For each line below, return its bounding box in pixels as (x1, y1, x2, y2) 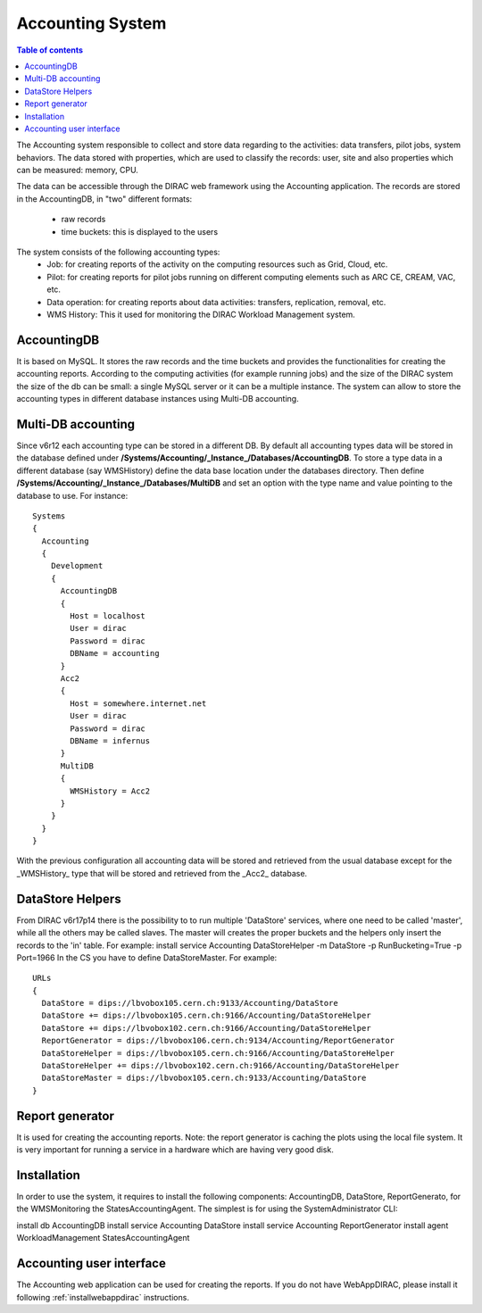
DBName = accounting (70, 648, 160, 659)
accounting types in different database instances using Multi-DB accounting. (16, 394, 299, 404)
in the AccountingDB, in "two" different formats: (16, 193, 193, 204)
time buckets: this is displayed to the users (61, 226, 219, 237)
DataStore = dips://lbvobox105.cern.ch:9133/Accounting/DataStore (41, 998, 338, 1009)
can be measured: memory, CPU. (16, 165, 138, 176)
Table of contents (16, 45, 84, 55)
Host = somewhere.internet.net (70, 698, 207, 709)
